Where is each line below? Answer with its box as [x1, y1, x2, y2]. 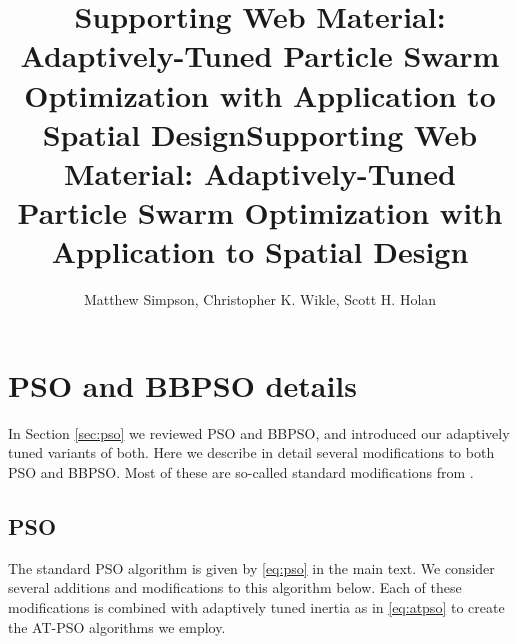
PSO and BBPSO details [8, 364, 357, 405]
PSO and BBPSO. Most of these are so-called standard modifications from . [8, 461, 474, 482]
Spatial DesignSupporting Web [42, 113, 478, 154]
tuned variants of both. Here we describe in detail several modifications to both [8, 442, 495, 463]
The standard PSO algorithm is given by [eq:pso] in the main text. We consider [8, 557, 495, 578]
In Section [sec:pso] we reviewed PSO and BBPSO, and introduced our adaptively [8, 422, 510, 443]
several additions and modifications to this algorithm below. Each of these [8, 577, 462, 598]
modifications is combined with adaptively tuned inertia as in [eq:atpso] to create [8, 596, 505, 617]
